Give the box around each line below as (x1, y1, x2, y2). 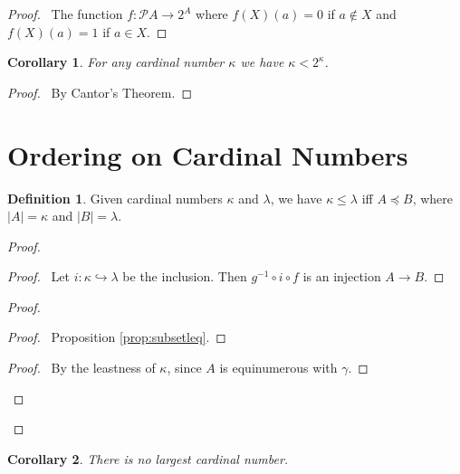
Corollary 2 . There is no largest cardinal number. (7, 449, 289, 468)
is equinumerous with (219, 358, 338, 377)
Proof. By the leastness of (7, 358, 156, 377)
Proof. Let (7, 267, 70, 286)
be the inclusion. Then (122, 267, 247, 286)
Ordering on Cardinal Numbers (7, 136, 408, 173)
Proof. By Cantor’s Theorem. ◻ (7, 82, 193, 101)
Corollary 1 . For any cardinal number (7, 52, 225, 71)
